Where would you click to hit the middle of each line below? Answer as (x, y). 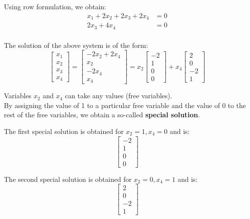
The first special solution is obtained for (64, 131)
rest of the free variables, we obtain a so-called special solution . (102, 115)
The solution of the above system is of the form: (76, 45)
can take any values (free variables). (118, 96)
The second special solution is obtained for (68, 179)
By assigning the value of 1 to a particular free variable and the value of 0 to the (125, 105)
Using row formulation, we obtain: (55, 6)
